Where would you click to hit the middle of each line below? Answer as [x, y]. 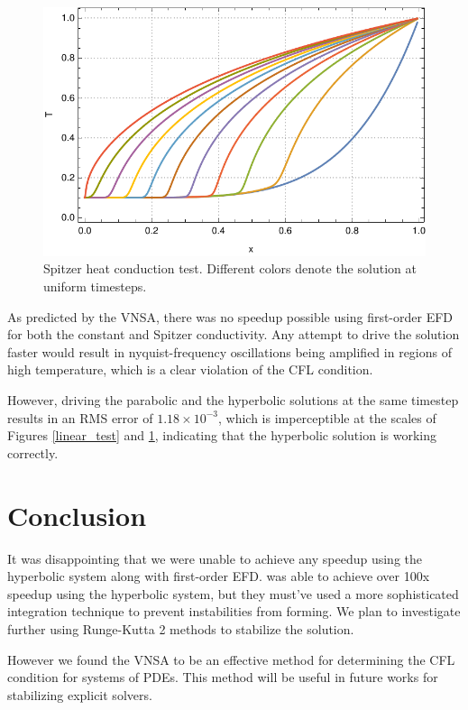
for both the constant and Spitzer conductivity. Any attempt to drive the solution [234, 334]
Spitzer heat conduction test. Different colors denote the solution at [230, 268]
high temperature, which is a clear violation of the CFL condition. [190, 369]
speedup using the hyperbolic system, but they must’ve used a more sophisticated [233, 593]
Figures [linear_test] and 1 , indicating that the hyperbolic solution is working [222, 435]
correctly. [33, 452]
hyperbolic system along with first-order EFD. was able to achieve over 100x [219, 576]
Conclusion [77, 515]
